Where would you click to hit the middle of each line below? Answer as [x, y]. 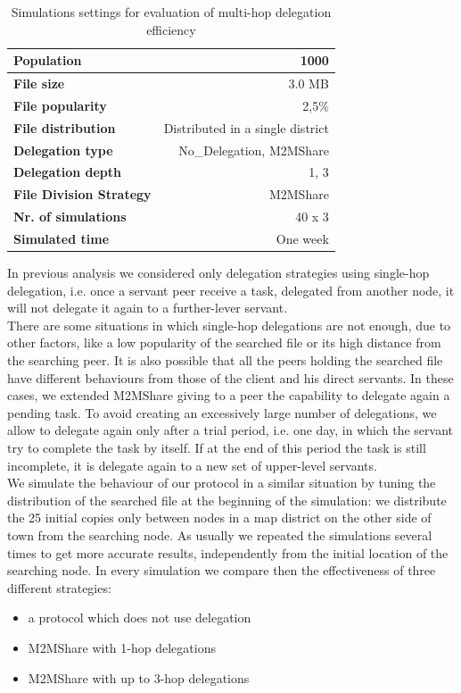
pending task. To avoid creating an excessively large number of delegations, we [222, 412]
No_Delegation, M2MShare [254, 150]
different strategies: [59, 587]
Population [48, 60]
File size [39, 83]
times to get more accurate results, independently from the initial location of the [228, 552]
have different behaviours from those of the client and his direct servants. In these [230, 377]
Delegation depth [68, 172]
